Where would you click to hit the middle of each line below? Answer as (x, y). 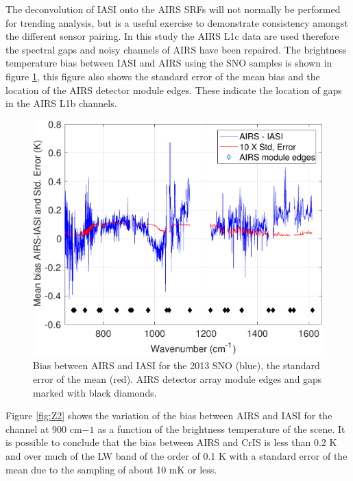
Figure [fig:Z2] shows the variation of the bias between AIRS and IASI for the (169, 415)
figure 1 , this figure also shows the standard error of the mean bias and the (163, 76)
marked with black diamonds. (95, 392)
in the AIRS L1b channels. (61, 103)
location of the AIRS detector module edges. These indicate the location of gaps (174, 90)
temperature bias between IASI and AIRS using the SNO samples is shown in (169, 63)
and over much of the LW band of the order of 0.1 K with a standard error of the (176, 455)
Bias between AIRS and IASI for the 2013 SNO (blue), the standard (176, 365)
